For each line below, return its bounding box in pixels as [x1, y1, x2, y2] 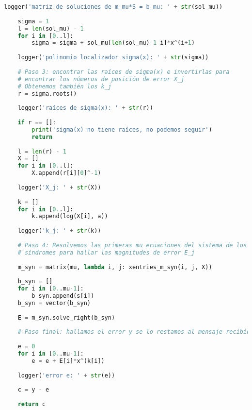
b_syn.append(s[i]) [31, 292, 94, 299]
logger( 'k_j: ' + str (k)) [17, 227, 101, 235]
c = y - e [17, 386, 49, 393]
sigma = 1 [17, 17, 49, 25]
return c [17, 401, 46, 408]
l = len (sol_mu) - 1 [17, 25, 84, 32]
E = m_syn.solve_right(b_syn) [17, 314, 115, 321]
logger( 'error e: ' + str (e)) [17, 372, 115, 379]
